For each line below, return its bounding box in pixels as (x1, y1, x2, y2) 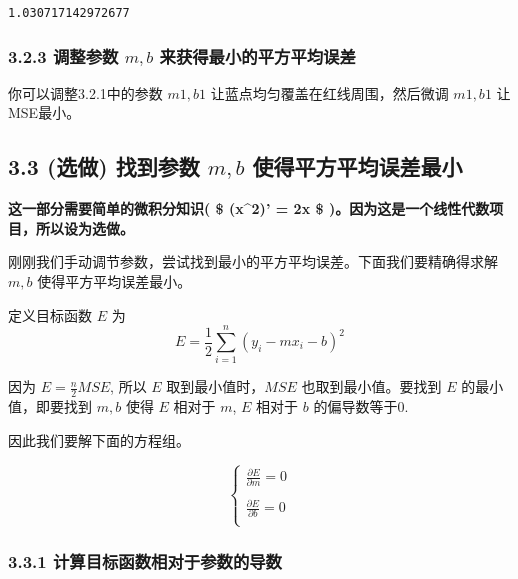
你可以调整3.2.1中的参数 (8, 82, 163, 103)
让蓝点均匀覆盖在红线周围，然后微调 (210, 82, 449, 103)
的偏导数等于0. (313, 396, 409, 417)
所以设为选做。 (35, 217, 134, 238)
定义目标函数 (8, 304, 92, 325)
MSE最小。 (8, 102, 81, 123)
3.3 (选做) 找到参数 (8, 151, 200, 182)
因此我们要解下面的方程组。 (8, 429, 190, 450)
